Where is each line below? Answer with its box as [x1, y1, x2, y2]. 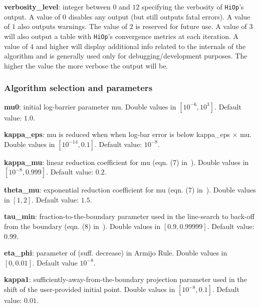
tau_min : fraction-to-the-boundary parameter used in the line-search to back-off [4, 211, 254, 221]
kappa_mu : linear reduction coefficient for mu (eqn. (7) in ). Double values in [4, 156, 249, 167]
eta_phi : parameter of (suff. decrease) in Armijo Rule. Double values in [4, 247, 227, 258]
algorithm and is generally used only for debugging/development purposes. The [4, 50, 247, 61]
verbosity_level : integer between [4, 1, 111, 11]
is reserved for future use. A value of [135, 21, 247, 31]
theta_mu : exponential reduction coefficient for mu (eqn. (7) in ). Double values [4, 184, 256, 195]
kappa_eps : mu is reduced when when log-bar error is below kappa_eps [4, 129, 230, 139]
